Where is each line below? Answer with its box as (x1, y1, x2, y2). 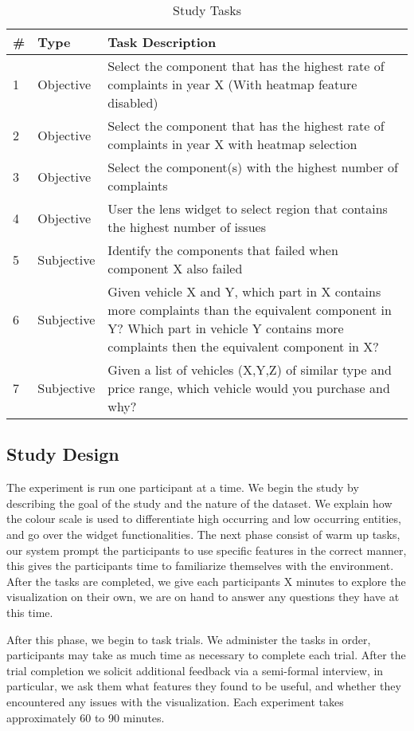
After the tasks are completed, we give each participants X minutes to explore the (6, 572, 406, 589)
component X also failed (107, 259, 243, 277)
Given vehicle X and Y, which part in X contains (107, 282, 381, 301)
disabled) (107, 93, 158, 112)
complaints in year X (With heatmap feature (107, 75, 357, 93)
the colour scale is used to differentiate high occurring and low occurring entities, (6, 510, 401, 527)
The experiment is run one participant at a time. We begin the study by (6, 479, 359, 496)
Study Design (6, 442, 119, 466)
